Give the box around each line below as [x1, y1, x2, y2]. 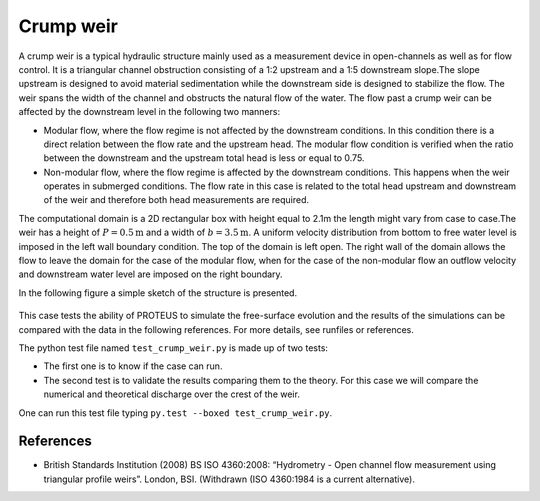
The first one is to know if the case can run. [43, 360, 223, 372]
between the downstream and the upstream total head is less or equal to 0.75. [43, 152, 365, 164]
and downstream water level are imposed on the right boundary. [18, 268, 284, 280]
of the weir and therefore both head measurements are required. [43, 194, 310, 206]
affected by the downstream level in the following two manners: [18, 106, 280, 118]
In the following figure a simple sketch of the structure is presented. [18, 286, 298, 299]
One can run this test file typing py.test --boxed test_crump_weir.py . [18, 406, 333, 419]
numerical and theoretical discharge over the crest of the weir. [43, 388, 300, 400]
